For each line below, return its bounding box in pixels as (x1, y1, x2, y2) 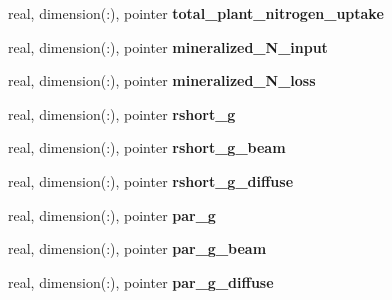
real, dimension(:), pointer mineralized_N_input (8, 36, 328, 57)
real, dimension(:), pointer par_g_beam (8, 238, 267, 259)
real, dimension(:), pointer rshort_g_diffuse (8, 170, 294, 191)
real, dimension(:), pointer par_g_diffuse (8, 271, 274, 292)
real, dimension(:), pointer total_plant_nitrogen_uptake (8, 3, 384, 23)
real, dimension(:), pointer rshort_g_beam (8, 137, 286, 158)
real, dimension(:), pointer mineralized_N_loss (8, 70, 316, 91)
